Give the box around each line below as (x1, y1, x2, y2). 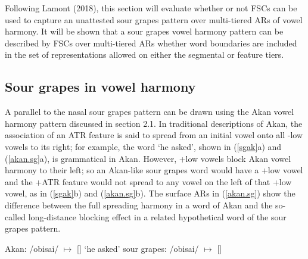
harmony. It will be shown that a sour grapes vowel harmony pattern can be (5, 25, 284, 38)
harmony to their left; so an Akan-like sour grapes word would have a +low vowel (5, 164, 303, 176)
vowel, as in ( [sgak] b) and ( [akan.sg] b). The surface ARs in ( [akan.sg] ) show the (5, 187, 295, 199)
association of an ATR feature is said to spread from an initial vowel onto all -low (5, 129, 303, 141)
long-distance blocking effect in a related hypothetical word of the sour (28, 210, 287, 223)
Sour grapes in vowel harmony (5, 77, 196, 96)
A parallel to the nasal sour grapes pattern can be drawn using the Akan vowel (5, 105, 294, 118)
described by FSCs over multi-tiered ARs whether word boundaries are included (5, 36, 297, 49)
